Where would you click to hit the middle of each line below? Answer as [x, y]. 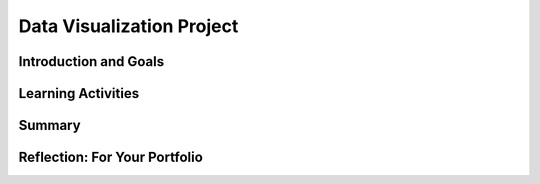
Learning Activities [79, 93]
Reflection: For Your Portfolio [111, 157]
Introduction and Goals [91, 61]
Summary [49, 125]
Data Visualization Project [128, 26]
